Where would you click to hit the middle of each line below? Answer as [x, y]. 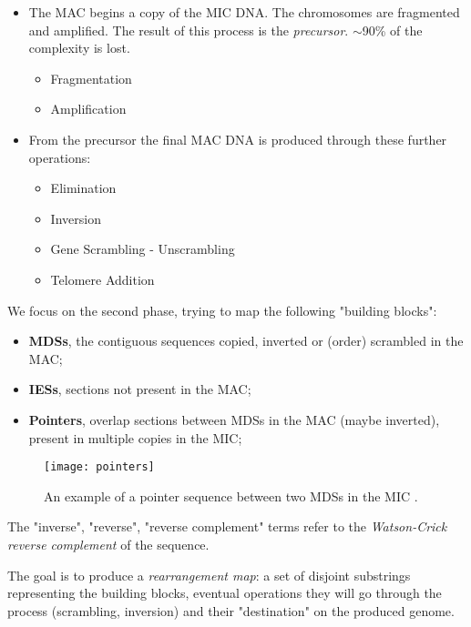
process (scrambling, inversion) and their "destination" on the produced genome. [231, 610]
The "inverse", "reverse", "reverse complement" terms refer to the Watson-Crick [227, 526]
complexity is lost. [79, 48]
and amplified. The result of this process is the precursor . [189, 30]
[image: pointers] [99, 467]
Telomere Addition [102, 279]
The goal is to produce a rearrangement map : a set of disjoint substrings [209, 575]
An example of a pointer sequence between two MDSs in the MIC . [231, 496]
